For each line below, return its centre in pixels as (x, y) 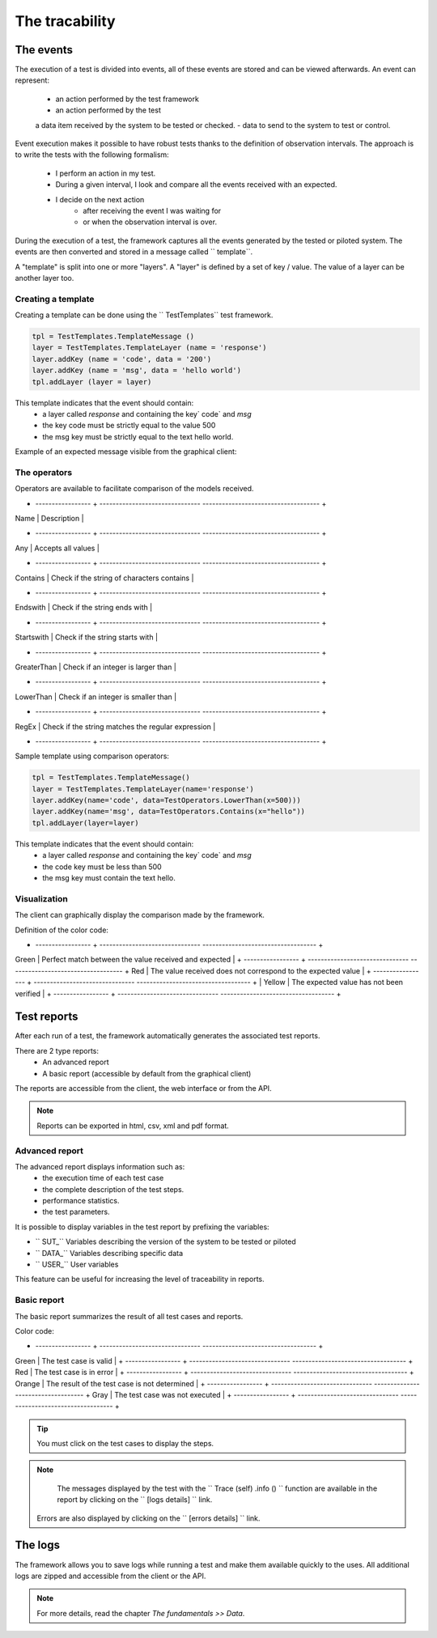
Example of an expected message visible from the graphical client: (126, 452)
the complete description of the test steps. (113, 1189)
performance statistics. (81, 1201)
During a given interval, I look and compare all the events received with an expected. (196, 185)
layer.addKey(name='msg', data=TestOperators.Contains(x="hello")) (169, 812)
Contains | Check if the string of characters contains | (104, 578)
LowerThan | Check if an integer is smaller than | (96, 697)
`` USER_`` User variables (77, 1265)
